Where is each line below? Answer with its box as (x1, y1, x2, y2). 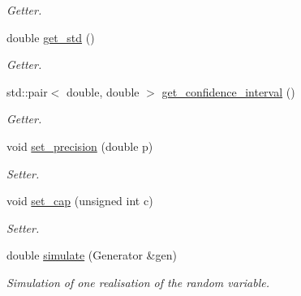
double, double (67, 83, 140, 100)
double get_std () (6, 28, 95, 45)
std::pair (6, 83, 48, 100)
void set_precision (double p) (6, 137, 153, 154)
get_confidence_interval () (161, 83, 295, 100)
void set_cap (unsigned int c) (6, 192, 153, 209)
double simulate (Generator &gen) (6, 247, 177, 264)
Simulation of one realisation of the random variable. (6, 273, 270, 290)
